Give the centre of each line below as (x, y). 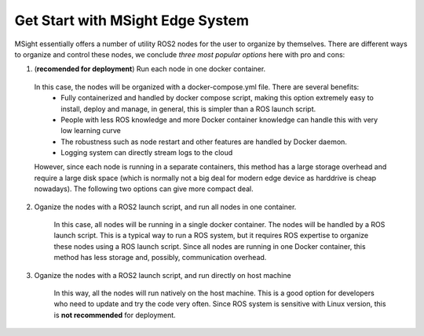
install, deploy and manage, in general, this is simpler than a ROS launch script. (188, 109)
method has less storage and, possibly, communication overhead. (160, 258)
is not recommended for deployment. (115, 315)
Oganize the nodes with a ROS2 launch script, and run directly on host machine (163, 275)
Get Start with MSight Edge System (132, 20)
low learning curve (91, 131)
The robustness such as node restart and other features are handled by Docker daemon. (204, 142)
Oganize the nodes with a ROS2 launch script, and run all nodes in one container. (165, 207)
